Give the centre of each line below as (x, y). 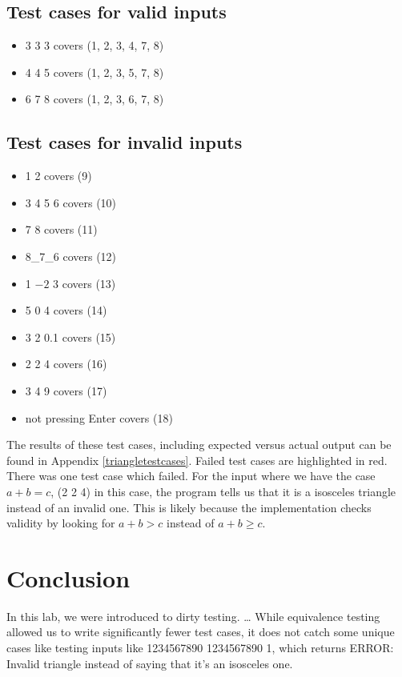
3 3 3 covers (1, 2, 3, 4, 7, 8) (94, 45)
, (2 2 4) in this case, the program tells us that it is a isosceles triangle (223, 491)
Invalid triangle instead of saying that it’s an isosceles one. (150, 663)
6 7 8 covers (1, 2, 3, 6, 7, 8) (94, 99)
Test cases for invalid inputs (125, 142)
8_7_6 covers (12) (71, 256)
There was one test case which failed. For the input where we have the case (191, 476)
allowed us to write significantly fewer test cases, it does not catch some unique (201, 632)
